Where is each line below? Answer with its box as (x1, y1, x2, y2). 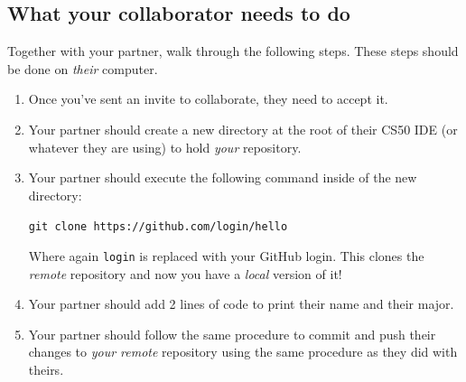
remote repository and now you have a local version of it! (28, 264, 342, 283)
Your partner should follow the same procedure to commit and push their (28, 324, 436, 343)
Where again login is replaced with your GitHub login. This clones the (28, 247, 424, 266)
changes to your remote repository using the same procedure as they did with (28, 342, 458, 361)
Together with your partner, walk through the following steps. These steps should (7, 42, 459, 61)
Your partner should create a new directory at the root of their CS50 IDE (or (28, 119, 458, 138)
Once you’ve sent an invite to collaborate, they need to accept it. (28, 89, 388, 108)
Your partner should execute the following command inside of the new (28, 168, 417, 187)
